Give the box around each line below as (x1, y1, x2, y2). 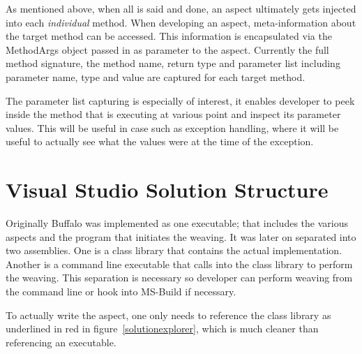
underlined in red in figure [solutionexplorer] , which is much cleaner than (6, 321, 319, 336)
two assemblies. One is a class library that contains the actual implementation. (6, 243, 342, 258)
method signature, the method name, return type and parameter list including (6, 56, 340, 71)
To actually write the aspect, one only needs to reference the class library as (6, 307, 331, 322)
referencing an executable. (6, 334, 116, 349)
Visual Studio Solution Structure (6, 175, 329, 204)
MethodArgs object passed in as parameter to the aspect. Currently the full (6, 42, 329, 57)
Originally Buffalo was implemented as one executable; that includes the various (6, 216, 348, 230)
